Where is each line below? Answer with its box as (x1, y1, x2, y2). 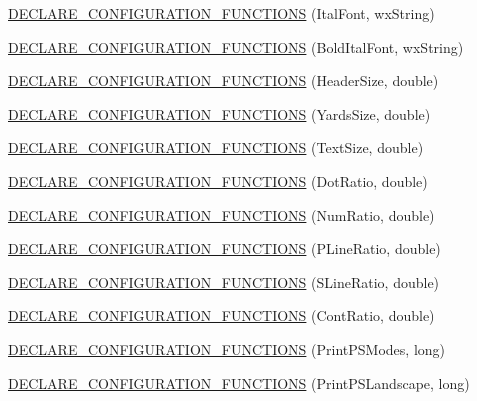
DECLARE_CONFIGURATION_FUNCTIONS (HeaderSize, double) (8, 70, 439, 91)
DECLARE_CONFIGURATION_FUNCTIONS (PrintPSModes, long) (8, 338, 446, 359)
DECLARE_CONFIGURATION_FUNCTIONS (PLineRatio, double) (8, 238, 441, 259)
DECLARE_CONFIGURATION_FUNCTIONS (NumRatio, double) (8, 204, 435, 225)
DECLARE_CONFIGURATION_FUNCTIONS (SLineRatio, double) (8, 271, 440, 292)
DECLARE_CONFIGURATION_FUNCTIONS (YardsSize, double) (8, 103, 431, 124)
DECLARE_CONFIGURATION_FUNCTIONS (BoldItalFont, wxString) (8, 36, 464, 57)
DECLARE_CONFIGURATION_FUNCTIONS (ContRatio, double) (8, 305, 435, 326)
